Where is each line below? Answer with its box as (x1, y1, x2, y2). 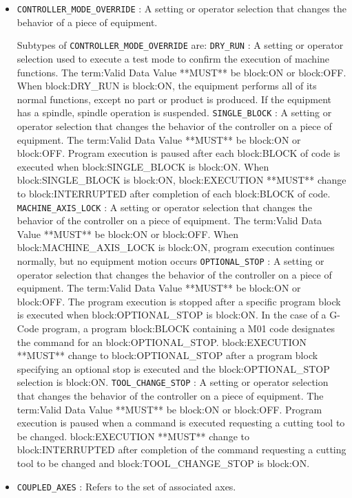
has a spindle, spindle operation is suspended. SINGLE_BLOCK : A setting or (17, 105, 332, 120)
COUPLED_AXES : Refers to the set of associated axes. (17, 479, 236, 493)
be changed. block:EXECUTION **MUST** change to (17, 429, 249, 443)
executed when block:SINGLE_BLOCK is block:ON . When (17, 159, 269, 173)
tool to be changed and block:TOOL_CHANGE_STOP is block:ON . (17, 455, 310, 470)
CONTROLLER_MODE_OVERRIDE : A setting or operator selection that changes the (17, 1, 346, 15)
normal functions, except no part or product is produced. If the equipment (17, 91, 331, 106)
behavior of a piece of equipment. (17, 14, 158, 29)
